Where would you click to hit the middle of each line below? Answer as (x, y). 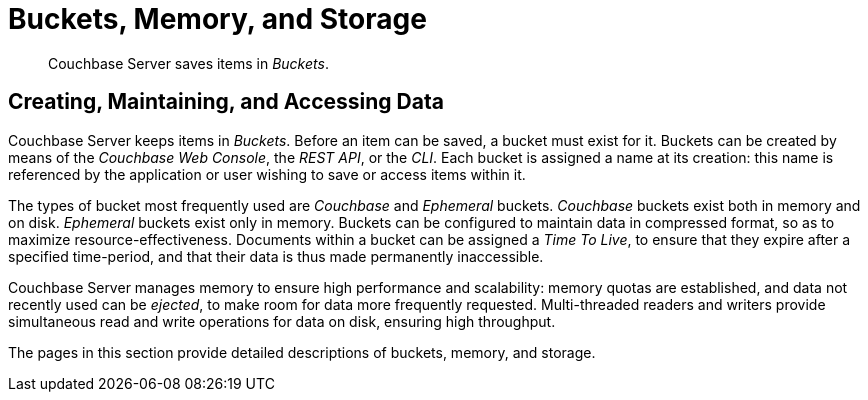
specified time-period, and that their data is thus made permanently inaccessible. (276, 256)
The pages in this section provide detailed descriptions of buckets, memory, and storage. (302, 352)
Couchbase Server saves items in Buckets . (188, 63)
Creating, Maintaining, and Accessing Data (226, 102)
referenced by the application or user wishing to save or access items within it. (267, 174)
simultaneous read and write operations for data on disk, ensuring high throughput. (282, 321)
